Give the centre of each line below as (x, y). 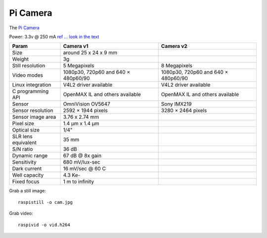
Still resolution (29, 66)
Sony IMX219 (176, 104)
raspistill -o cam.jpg (45, 202)
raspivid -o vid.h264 (44, 225)
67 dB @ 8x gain (82, 156)
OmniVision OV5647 (87, 104)
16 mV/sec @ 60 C (85, 169)
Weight (21, 59)
